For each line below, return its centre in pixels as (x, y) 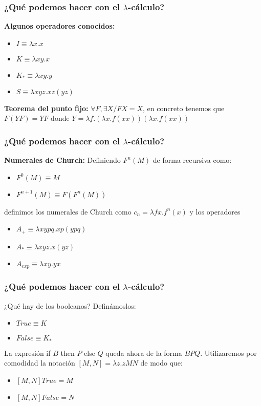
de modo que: (161, 363)
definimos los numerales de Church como (68, 211)
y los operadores (215, 211)
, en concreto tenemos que (184, 108)
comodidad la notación (40, 363)
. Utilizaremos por (229, 352)
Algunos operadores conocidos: (60, 26)
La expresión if (27, 352)
